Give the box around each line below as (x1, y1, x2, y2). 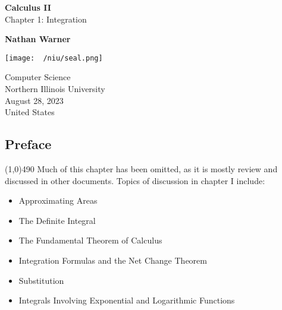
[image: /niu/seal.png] (5, 53, 103, 62)
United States (5, 106, 55, 118)
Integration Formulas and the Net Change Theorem (18, 254, 207, 266)
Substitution (18, 274, 64, 286)
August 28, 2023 (5, 94, 64, 106)
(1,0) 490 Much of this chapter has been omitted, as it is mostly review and (5, 163, 278, 175)
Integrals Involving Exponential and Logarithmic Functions (18, 294, 235, 306)
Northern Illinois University (5, 83, 105, 95)
